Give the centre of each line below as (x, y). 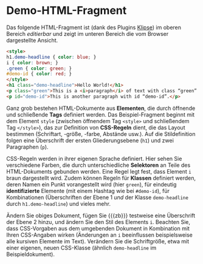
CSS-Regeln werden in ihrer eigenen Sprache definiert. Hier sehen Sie (94, 158)
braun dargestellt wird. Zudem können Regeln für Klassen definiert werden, (101, 178)
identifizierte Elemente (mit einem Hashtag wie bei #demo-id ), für (88, 191)
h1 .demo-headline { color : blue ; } (51, 57)
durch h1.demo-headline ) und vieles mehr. (59, 203)
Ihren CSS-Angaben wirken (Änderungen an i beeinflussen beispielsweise (100, 235)
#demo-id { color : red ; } (39, 74)
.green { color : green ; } (39, 68)
